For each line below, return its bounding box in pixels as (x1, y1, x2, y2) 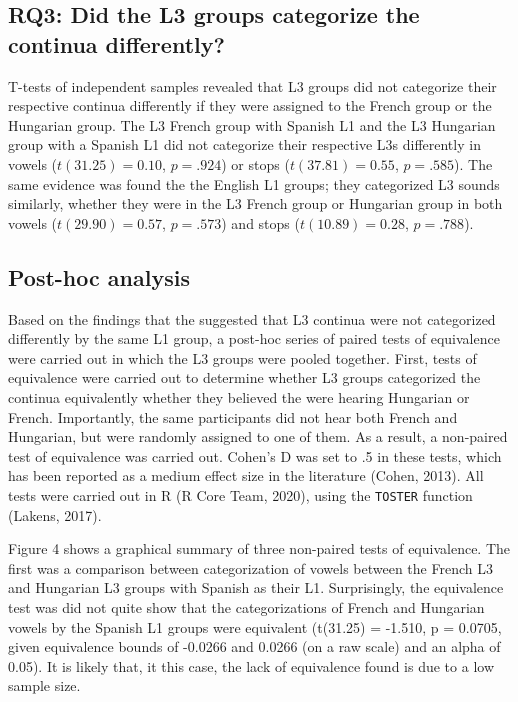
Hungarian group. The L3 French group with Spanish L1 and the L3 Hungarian (8, 114, 496, 135)
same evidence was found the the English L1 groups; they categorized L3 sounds (8, 173, 500, 194)
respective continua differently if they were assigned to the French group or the (8, 95, 492, 116)
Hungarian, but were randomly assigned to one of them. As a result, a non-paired (8, 426, 508, 447)
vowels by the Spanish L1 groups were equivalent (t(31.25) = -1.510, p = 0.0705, (8, 616, 502, 637)
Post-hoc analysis (8, 261, 190, 292)
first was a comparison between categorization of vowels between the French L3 (8, 557, 493, 578)
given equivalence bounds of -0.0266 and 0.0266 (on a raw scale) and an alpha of (8, 636, 501, 657)
